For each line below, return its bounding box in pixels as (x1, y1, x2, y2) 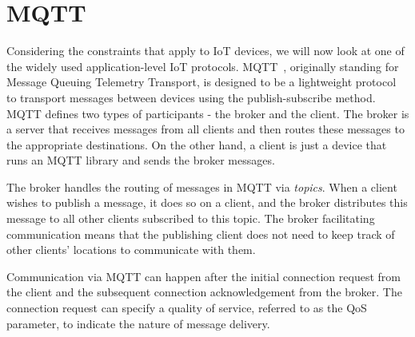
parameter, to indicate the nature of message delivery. (6, 315, 270, 331)
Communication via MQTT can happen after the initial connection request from (6, 268, 401, 284)
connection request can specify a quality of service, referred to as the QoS (6, 299, 367, 316)
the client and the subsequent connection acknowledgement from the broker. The (6, 283, 402, 300)
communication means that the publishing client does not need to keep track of (6, 225, 395, 242)
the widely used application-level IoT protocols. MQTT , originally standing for (6, 57, 399, 74)
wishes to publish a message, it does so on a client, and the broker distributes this (6, 194, 408, 211)
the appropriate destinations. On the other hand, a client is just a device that (6, 136, 387, 153)
